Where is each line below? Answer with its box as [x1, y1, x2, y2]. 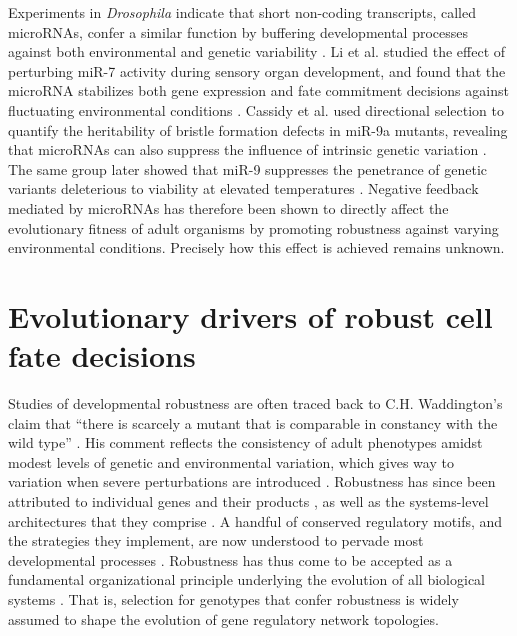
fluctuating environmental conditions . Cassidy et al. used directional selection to [8, 99, 504, 120]
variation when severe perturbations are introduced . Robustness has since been [8, 471, 496, 492]
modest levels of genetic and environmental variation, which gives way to [8, 451, 454, 472]
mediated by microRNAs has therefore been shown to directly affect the [8, 197, 449, 218]
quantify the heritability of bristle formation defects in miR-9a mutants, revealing [8, 119, 508, 140]
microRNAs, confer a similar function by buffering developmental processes [8, 21, 469, 42]
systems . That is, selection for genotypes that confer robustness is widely [8, 588, 459, 609]
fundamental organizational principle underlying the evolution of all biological [8, 569, 485, 590]
